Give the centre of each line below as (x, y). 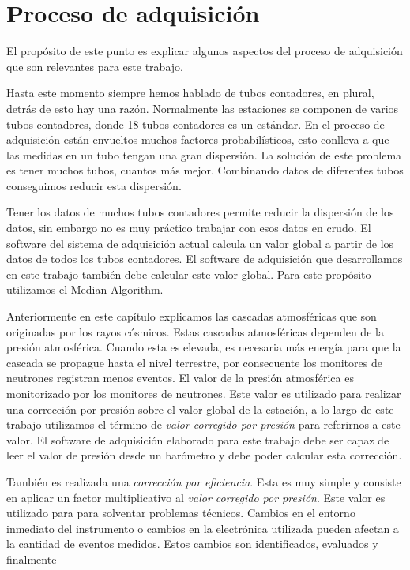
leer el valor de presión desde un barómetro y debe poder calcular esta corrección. (204, 455)
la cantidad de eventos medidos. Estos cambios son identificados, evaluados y (192, 544)
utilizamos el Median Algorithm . (85, 289)
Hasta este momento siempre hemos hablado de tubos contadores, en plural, (190, 93)
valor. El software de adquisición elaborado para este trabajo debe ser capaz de (198, 439)
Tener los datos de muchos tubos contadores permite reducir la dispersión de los (200, 212)
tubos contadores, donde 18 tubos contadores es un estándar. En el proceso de (196, 124)
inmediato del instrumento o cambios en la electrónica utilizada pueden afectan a (203, 528)
